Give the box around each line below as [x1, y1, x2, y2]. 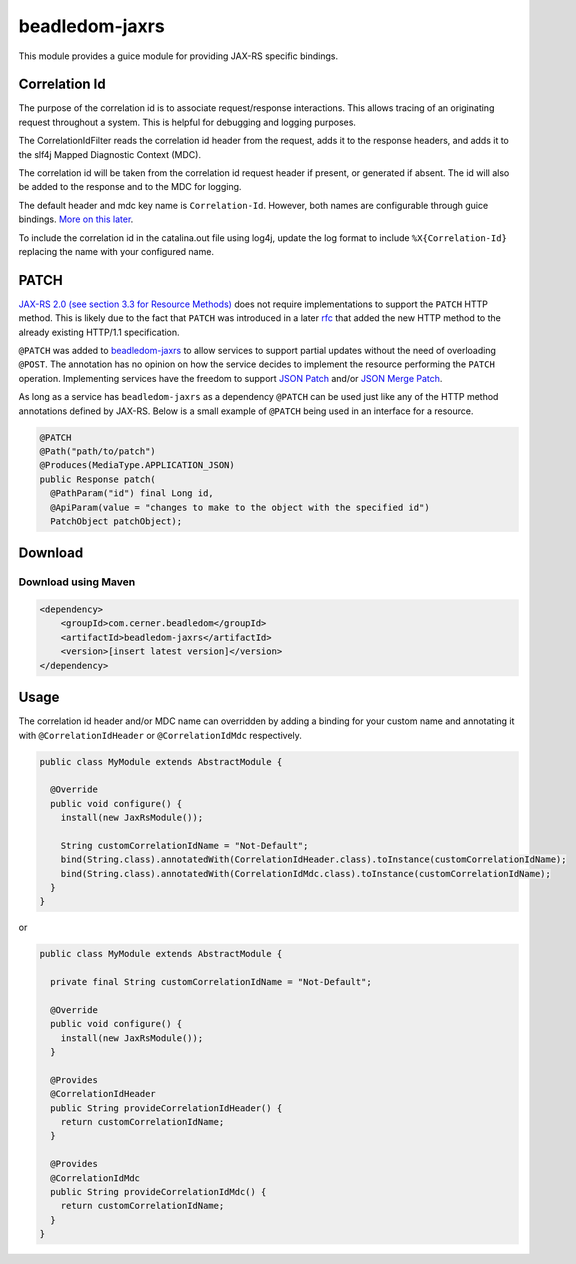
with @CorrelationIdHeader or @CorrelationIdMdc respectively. [18, 729, 302, 741]
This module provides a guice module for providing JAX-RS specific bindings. [18, 50, 339, 62]
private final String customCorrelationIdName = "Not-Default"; [50, 976, 372, 988]
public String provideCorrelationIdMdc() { [50, 1186, 267, 1198]
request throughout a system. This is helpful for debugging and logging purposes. [18, 116, 357, 128]
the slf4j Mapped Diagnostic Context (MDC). [18, 148, 202, 160]
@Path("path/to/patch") [39, 445, 157, 457]
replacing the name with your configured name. [18, 245, 215, 257]
